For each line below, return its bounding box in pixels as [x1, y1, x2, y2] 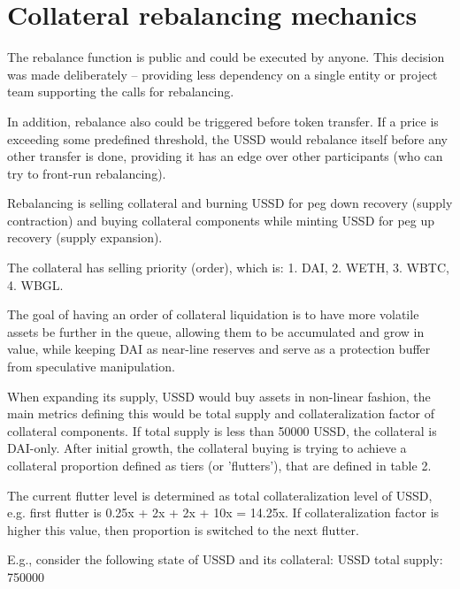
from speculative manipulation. [7, 357, 175, 376]
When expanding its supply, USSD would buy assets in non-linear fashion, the [7, 386, 431, 405]
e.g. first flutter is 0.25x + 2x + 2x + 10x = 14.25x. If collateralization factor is [7, 503, 440, 522]
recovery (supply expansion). [7, 228, 163, 247]
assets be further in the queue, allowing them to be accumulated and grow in [7, 322, 425, 340]
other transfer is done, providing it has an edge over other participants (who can [7, 147, 443, 165]
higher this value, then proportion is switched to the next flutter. [7, 520, 359, 539]
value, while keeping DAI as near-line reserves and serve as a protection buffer [7, 340, 431, 358]
